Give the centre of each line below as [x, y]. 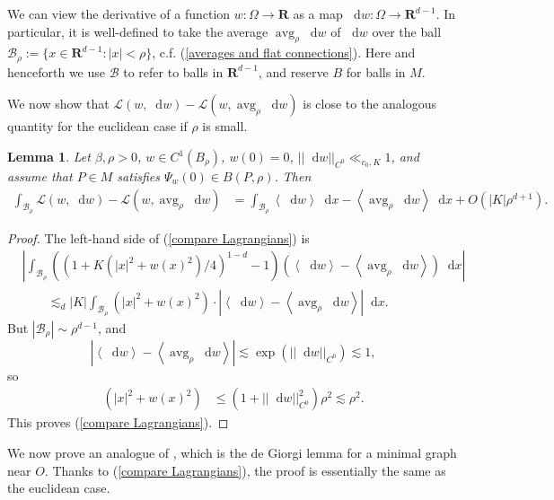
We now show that [58, 104]
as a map [318, 13]
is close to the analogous [370, 104]
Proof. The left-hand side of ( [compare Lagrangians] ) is [158, 237]
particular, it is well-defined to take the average [138, 31]
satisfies [138, 176]
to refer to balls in [173, 71]
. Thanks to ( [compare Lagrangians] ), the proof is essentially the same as [245, 470]
